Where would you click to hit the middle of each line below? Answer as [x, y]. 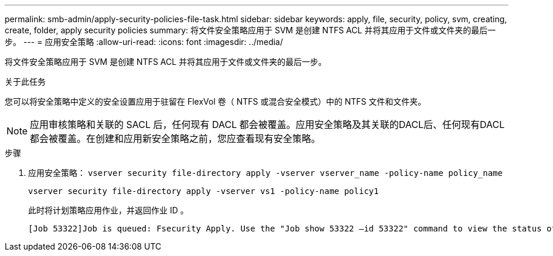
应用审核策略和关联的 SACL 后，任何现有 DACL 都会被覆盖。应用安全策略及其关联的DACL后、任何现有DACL [267, 124]
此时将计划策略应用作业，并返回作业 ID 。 [108, 210]
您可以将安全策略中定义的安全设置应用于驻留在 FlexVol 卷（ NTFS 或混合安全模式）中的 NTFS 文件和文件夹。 [216, 101]
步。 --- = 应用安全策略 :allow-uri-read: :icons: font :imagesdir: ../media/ [144, 42]
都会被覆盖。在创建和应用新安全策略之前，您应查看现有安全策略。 [175, 139]
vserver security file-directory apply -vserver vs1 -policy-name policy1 [204, 191]
